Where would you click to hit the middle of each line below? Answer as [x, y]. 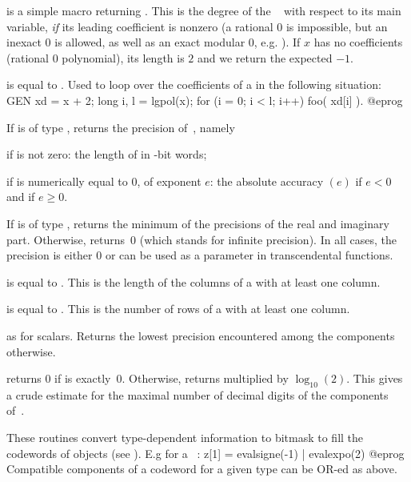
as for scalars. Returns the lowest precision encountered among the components [201, 335]
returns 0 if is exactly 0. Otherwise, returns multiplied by [148, 378]
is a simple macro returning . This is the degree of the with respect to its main [204, 10]
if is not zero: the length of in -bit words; [107, 154]
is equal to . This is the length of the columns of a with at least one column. [194, 281]
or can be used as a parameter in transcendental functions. [249, 255]
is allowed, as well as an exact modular [150, 42]
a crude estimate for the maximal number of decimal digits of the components [198, 394]
